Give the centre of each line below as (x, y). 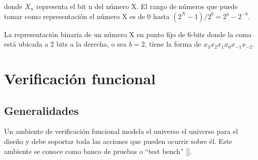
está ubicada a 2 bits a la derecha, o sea (66, 44)
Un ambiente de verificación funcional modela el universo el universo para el (121, 131)
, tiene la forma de (173, 44)
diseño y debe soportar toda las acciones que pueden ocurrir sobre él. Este (118, 141)
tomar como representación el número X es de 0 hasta (87, 16)
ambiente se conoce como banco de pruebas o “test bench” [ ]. (98, 151)
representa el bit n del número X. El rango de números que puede (137, 6)
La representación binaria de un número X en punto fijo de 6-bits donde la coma (128, 34)
